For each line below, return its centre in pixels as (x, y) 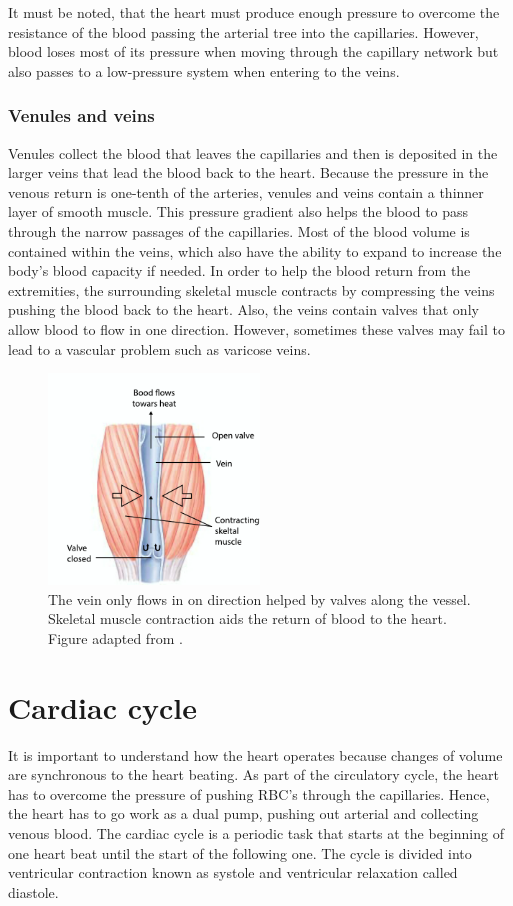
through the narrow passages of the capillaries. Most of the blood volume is (239, 230)
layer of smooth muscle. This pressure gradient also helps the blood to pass (238, 211)
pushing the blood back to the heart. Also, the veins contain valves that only (243, 309)
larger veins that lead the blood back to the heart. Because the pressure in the (248, 172)
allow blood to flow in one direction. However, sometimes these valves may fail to (256, 328)
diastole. (33, 891)
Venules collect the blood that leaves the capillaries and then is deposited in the (253, 152)
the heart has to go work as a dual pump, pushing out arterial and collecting (243, 813)
